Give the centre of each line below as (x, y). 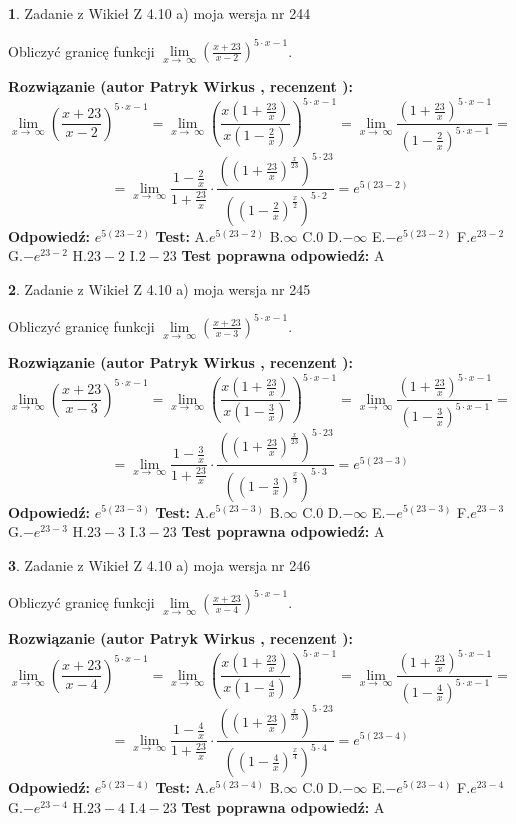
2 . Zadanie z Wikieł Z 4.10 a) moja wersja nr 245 (159, 288)
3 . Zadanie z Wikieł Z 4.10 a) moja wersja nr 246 (159, 564)
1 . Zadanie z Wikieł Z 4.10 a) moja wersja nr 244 (159, 13)
